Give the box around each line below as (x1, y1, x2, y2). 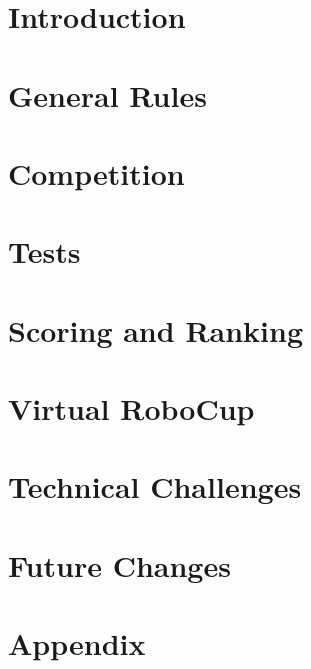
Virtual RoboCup (8, 388, 255, 429)
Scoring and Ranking (8, 309, 304, 350)
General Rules (8, 74, 207, 115)
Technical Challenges (8, 466, 302, 507)
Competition (8, 152, 185, 193)
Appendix (8, 623, 146, 664)
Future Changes (8, 544, 231, 585)
